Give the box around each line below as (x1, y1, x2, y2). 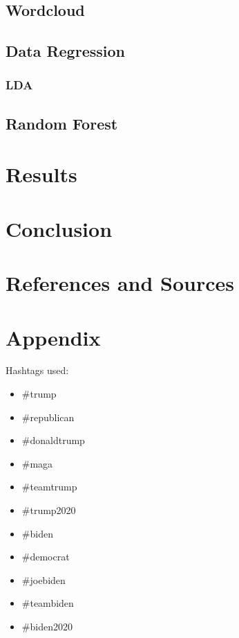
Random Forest (6, 112, 118, 134)
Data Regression (6, 40, 125, 62)
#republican (21, 409, 75, 424)
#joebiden (21, 572, 66, 587)
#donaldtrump (21, 433, 85, 448)
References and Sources (6, 269, 235, 297)
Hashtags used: (6, 363, 69, 378)
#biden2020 (21, 619, 73, 633)
